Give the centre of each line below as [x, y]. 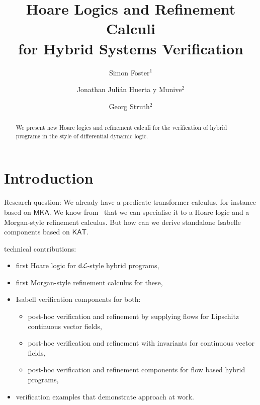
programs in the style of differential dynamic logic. [82, 136]
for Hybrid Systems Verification [131, 48]
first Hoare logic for [46, 265]
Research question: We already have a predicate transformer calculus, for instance [130, 202]
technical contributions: [40, 248]
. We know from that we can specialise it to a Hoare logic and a [149, 212]
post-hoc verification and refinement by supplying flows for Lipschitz [134, 316]
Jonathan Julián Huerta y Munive [129, 89]
